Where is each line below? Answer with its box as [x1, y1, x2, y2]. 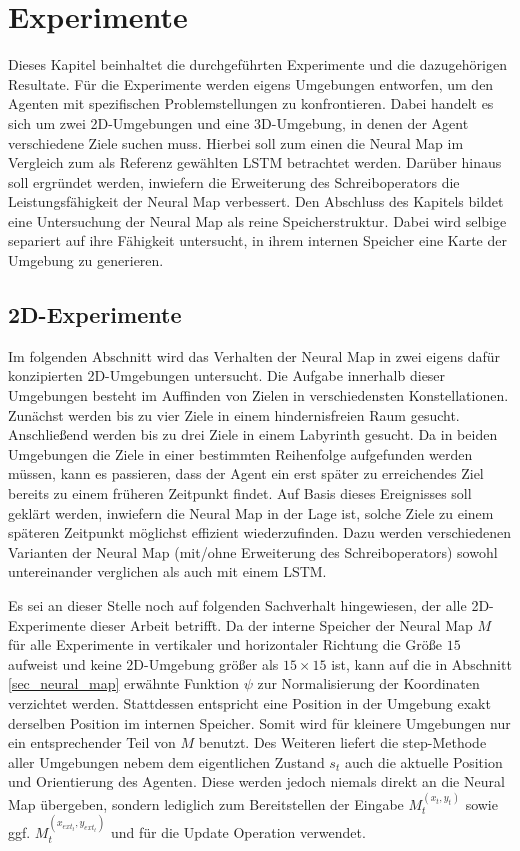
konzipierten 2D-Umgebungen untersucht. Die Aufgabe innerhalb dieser [8, 365, 446, 386]
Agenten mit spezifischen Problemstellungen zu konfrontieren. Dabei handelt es [8, 93, 494, 114]
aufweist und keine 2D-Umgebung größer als [8, 653, 279, 674]
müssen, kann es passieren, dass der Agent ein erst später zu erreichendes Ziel [8, 463, 484, 484]
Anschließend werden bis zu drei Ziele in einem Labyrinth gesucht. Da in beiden [8, 424, 498, 445]
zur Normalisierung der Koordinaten [257, 673, 480, 694]
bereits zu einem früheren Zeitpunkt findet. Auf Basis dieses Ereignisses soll [8, 483, 472, 504]
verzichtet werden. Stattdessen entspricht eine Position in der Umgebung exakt [8, 692, 491, 713]
